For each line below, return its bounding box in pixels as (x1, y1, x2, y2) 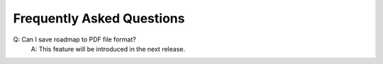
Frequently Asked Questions (13, 11, 185, 26)
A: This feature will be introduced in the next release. (30, 44, 186, 53)
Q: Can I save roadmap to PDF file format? (13, 35, 136, 44)
